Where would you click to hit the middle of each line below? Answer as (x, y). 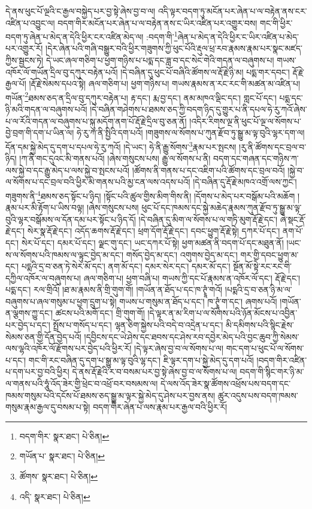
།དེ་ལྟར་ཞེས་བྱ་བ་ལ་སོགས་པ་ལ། (179, 348)
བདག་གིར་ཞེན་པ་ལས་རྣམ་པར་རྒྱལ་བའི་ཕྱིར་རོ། (160, 407)
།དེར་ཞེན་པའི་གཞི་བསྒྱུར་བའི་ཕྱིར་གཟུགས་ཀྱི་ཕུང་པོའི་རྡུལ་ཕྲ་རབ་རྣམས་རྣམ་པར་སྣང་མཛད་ (174, 48)
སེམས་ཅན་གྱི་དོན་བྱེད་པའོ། (43, 336)
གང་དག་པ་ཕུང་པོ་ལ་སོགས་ (265, 348)
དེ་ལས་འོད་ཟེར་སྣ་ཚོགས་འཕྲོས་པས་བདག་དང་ (225, 384)
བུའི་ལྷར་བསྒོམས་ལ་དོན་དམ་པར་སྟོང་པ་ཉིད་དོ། (71, 219)
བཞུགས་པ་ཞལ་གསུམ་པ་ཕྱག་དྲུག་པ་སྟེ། (61, 301)
